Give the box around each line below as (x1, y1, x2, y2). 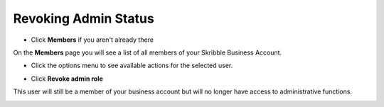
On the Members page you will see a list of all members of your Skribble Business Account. (13, 48, 282, 57)
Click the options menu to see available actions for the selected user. (31, 61, 233, 70)
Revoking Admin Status (13, 11, 154, 26)
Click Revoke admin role (31, 74, 103, 83)
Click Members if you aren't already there (31, 35, 154, 44)
